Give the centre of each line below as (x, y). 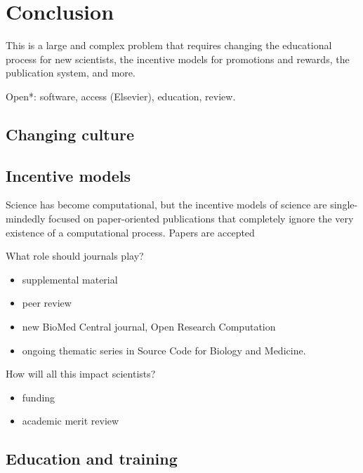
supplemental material (70, 279)
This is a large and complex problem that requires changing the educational (169, 45)
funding (39, 397)
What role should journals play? (75, 256)
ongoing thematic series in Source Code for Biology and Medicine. (164, 350)
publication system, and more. (71, 73)
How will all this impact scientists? (81, 374)
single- (344, 205)
